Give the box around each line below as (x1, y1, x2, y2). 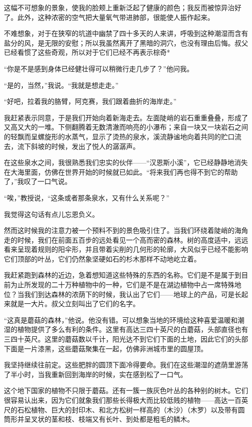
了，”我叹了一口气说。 (4, 176, 72, 186)
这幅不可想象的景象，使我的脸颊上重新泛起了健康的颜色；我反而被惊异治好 (4, 2, 241, 12)
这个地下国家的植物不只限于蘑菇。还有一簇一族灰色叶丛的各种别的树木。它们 (4, 385, 248, 395)
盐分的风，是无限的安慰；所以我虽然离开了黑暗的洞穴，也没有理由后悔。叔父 (4, 37, 248, 48)
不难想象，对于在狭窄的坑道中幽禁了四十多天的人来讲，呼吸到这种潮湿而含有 (4, 28, 248, 38)
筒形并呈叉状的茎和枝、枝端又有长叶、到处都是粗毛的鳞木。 (4, 414, 194, 424)
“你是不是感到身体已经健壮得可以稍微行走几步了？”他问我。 (4, 63, 194, 73)
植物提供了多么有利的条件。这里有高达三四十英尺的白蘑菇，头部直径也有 (17, 324, 248, 334)
